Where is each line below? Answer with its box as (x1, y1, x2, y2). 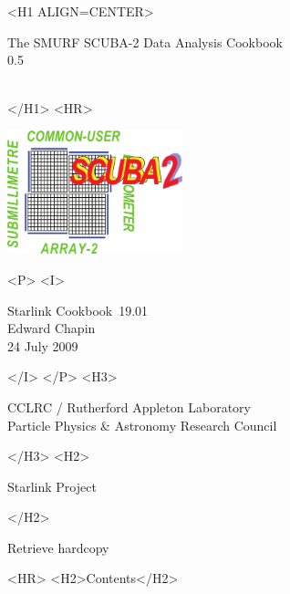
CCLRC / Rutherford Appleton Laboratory (7, 397, 251, 416)
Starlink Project (7, 476, 97, 495)
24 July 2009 (7, 336, 78, 355)
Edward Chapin (7, 318, 96, 338)
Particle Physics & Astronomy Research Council (7, 415, 277, 434)
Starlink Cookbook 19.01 (7, 300, 149, 319)
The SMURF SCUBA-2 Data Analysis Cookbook (7, 32, 283, 51)
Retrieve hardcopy (7, 537, 109, 557)
